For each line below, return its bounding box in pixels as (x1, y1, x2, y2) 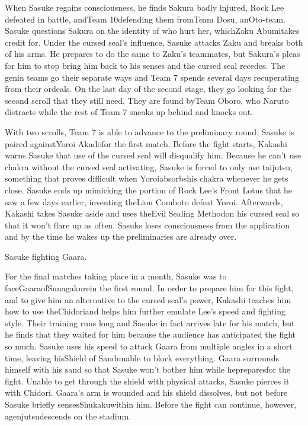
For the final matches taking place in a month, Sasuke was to (5, 270, 227, 282)
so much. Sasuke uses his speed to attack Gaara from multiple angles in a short (5, 340, 293, 352)
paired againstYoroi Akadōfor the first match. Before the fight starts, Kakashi (5, 137, 287, 150)
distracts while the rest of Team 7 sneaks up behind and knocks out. (5, 106, 253, 118)
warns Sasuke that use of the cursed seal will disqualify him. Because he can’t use (5, 149, 301, 161)
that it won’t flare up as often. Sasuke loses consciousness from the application (5, 218, 290, 231)
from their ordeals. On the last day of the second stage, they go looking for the (5, 82, 291, 95)
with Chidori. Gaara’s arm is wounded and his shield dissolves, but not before (5, 386, 288, 399)
